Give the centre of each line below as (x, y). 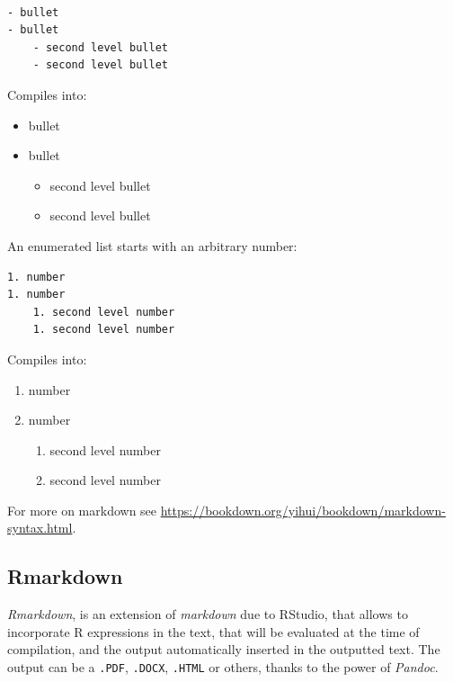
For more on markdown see (82, 510)
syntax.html (40, 528)
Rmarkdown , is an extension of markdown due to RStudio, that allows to (208, 614)
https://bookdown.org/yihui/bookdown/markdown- (303, 510)
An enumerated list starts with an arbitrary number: (152, 245)
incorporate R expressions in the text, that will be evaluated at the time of (213, 631)
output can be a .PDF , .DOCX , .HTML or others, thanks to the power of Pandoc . (223, 667)
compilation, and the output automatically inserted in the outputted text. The (224, 649)
